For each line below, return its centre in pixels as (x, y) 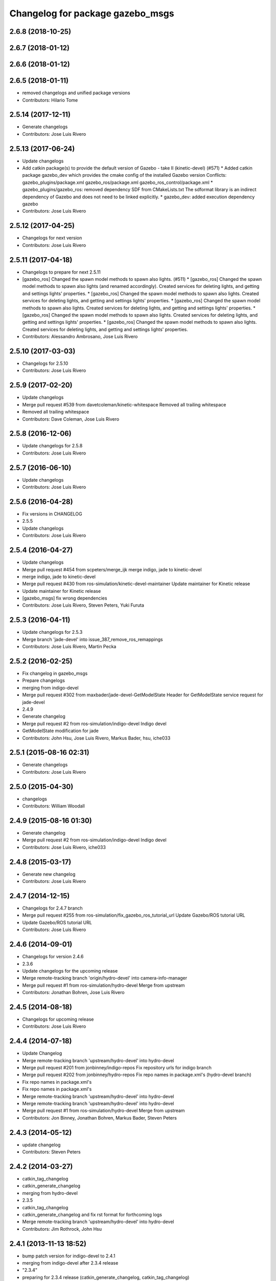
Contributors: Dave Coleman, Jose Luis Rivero (71, 419)
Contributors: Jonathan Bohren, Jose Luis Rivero (73, 993)
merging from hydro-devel (50, 1193)
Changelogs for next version (52, 238)
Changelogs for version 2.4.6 (53, 957)
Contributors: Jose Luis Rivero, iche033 (64, 847)
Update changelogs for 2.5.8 (52, 446)
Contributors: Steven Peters (52, 1152)
